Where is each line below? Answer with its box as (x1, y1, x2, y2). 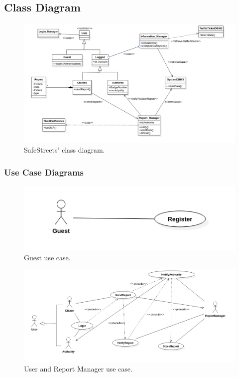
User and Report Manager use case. (24, 363, 132, 374)
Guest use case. (24, 252, 71, 262)
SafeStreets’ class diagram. (24, 145, 105, 155)
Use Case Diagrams (4, 166, 84, 178)
